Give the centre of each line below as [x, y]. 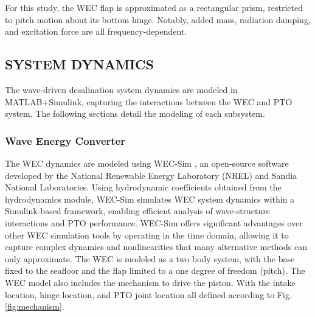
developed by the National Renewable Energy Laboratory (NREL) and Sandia [151, 175]
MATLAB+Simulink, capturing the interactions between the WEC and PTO [149, 101]
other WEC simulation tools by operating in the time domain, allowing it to [147, 235]
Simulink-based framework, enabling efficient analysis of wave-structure [138, 211]
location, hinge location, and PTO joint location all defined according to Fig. [148, 294]
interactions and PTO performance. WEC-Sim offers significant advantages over [154, 222]
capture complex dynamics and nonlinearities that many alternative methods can [156, 247]
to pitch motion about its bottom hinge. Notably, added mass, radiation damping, [158, 19]
